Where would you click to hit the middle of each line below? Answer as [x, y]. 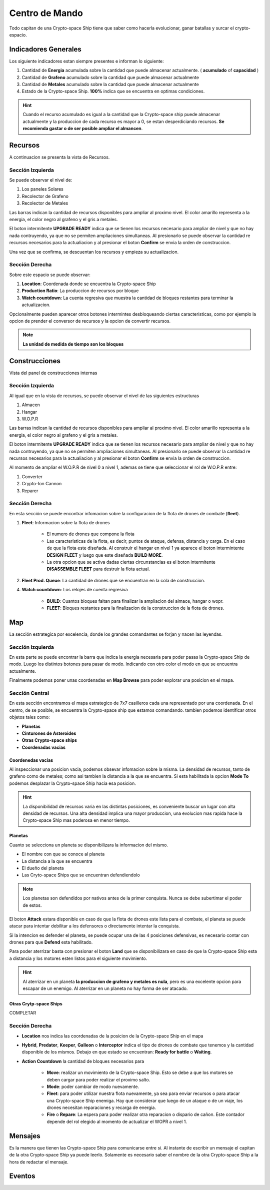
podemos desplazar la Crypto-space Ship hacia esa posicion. [72, 783]
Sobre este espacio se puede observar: [50, 275]
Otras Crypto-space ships [49, 740]
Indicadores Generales [45, 49]
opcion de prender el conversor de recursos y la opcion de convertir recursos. [90, 321]
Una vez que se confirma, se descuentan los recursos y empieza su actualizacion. [94, 252]
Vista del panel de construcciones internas [53, 373]
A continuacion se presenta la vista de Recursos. [59, 157]
